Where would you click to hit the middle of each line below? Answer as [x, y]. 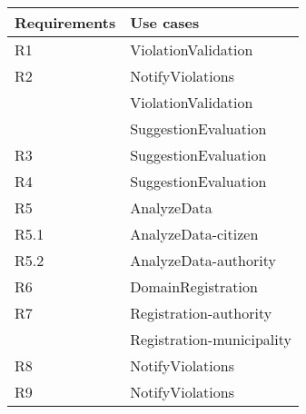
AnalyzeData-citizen [194, 234]
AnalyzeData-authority [203, 260]
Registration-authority [201, 313]
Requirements [65, 22]
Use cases [165, 22]
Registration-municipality [211, 339]
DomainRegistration [194, 286]
